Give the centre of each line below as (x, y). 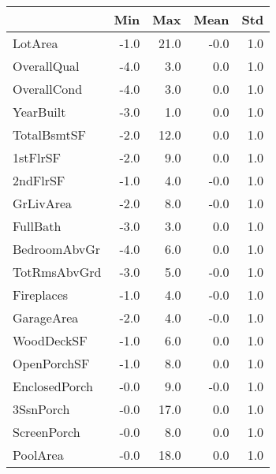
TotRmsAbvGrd (57, 272)
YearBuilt (39, 112)
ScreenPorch (47, 432)
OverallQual (46, 66)
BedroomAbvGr (57, 249)
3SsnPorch (41, 409)
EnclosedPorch (53, 386)
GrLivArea (43, 203)
